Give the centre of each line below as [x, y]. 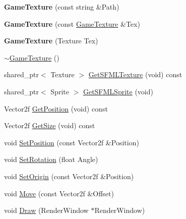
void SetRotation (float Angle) [51, 159]
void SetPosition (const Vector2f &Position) [72, 142]
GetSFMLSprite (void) [118, 91]
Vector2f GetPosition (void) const [56, 108]
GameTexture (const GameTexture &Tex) [72, 23]
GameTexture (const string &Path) [62, 7]
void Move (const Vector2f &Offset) [59, 193]
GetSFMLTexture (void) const [135, 74]
